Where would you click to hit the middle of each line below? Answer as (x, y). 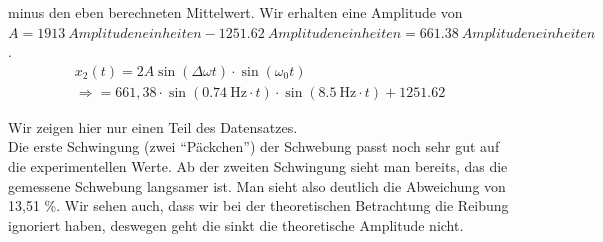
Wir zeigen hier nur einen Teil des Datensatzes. (153, 126)
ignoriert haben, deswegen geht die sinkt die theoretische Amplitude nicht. (236, 224)
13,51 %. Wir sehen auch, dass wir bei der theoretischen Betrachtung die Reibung (258, 205)
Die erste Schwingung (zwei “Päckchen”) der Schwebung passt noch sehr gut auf (254, 146)
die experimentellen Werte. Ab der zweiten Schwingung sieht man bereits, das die (258, 166)
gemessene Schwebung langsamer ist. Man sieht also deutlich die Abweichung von (257, 185)
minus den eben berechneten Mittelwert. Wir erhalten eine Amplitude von (235, 12)
